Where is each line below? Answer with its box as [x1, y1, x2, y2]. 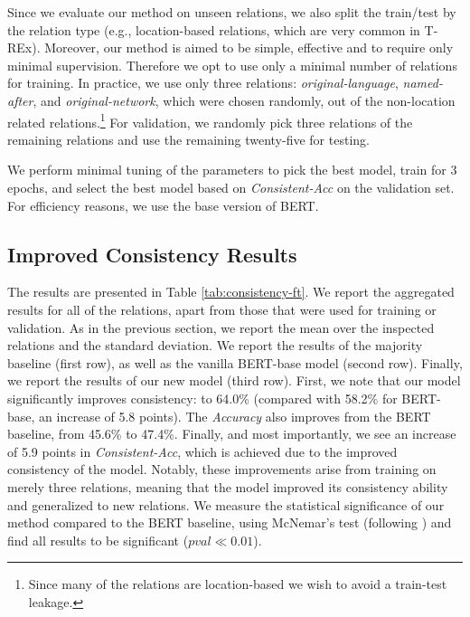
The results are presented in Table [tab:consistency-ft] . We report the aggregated [7, 282, 455, 301]
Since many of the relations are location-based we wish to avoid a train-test [28, 574, 447, 593]
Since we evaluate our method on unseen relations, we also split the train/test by [7, 3, 456, 21]
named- [402, 73, 443, 92]
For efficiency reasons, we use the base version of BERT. [7, 195, 319, 214]
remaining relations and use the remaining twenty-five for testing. [7, 129, 370, 148]
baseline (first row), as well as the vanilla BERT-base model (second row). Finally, [7, 353, 463, 372]
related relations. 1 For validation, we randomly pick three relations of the [7, 109, 413, 131]
